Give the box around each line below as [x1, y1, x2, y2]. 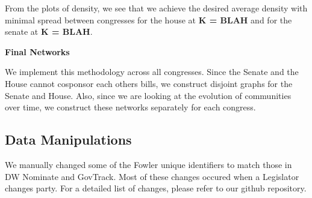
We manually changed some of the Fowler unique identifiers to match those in [5, 158, 292, 170]
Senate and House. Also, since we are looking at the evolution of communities [5, 89, 292, 101]
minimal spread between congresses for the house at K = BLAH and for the [5, 13, 292, 26]
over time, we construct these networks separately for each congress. [5, 101, 256, 113]
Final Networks [5, 45, 70, 58]
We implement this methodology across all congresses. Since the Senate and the [5, 65, 299, 78]
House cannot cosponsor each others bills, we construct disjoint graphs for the [5, 77, 293, 89]
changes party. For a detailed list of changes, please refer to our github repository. [5, 182, 307, 194]
